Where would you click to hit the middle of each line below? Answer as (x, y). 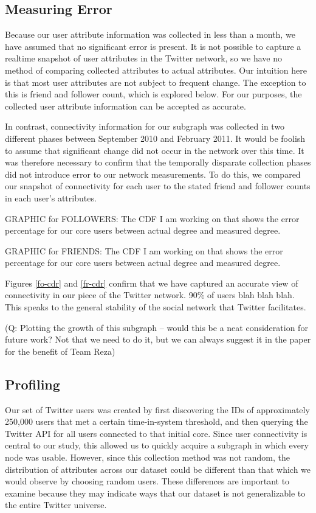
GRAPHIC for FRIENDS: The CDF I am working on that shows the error (144, 250)
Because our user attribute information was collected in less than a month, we (150, 34)
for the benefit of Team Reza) (60, 351)
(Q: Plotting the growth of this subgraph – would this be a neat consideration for (156, 327)
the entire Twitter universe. (56, 505)
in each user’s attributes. (51, 197)
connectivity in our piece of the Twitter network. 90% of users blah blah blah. (150, 295)
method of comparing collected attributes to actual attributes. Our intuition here (156, 70)
